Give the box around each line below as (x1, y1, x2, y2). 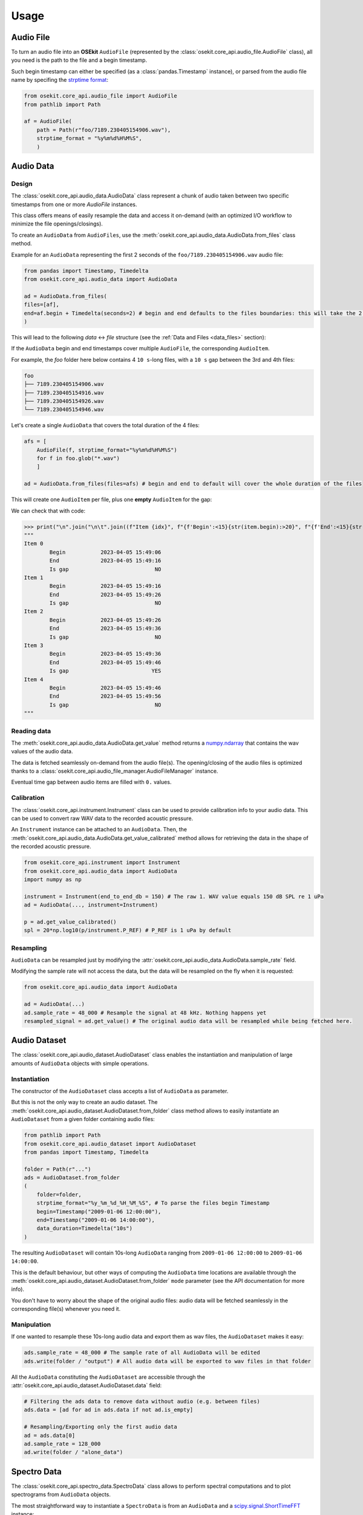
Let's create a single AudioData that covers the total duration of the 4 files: (11, 422, 200, 429)
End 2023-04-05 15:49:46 (49, 659, 162, 666)
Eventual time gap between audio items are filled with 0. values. (11, 779, 172, 786)
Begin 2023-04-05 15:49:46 (49, 685, 162, 691)
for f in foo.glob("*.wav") (36, 455, 120, 462)
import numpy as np (24, 876, 82, 883)
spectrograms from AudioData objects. (11, 1491, 111, 1498)
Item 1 (24, 574, 44, 581)
